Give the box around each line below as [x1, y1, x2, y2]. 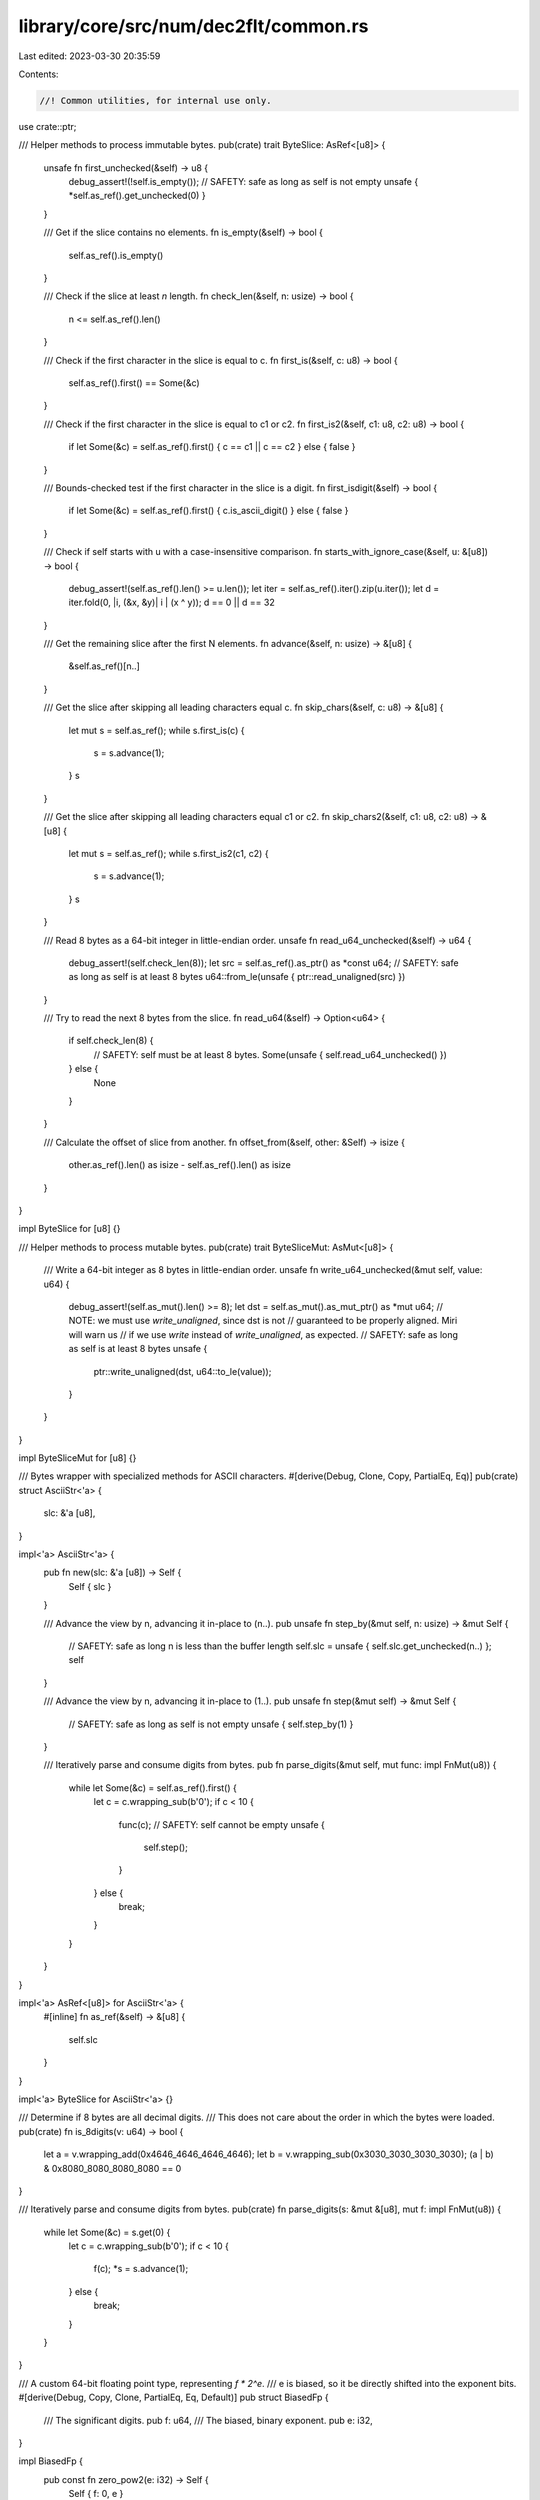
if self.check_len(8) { [68, 1035, 154, 1047]
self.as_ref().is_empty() [68, 249, 164, 261]
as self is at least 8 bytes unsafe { [68, 1343, 208, 1355]
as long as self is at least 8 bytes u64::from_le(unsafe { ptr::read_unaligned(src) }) [68, 971, 406, 983]
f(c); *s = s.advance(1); [93, 2263, 189, 2275]
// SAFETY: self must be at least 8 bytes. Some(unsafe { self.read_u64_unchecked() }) [93, 1048, 447, 1060]
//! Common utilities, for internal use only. [39, 95, 272, 106]
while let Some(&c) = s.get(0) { [43, 2226, 171, 2238]
